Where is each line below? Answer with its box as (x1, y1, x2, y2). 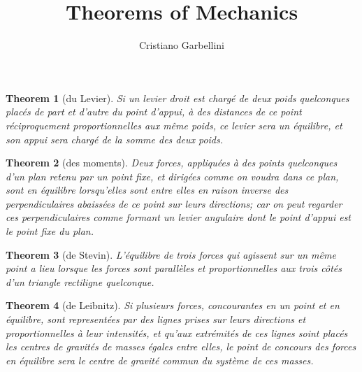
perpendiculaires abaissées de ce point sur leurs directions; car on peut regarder (6, 196, 342, 210)
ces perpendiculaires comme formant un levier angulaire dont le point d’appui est (6, 210, 352, 224)
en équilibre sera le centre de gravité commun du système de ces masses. (6, 352, 314, 367)
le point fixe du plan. (6, 224, 94, 238)
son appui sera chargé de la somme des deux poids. (6, 131, 224, 146)
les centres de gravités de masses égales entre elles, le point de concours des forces (6, 339, 356, 354)
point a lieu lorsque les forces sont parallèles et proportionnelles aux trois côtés (6, 261, 342, 276)
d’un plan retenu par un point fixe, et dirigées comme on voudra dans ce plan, (6, 169, 339, 183)
